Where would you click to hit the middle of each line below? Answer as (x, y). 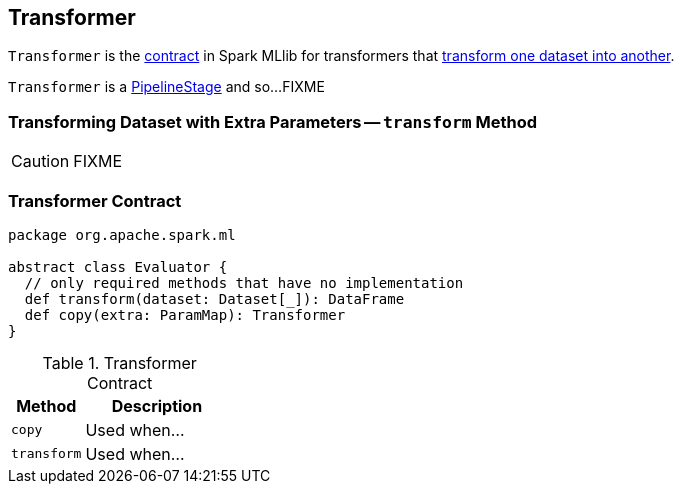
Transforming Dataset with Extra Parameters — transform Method (273, 121)
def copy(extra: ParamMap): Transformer (185, 314)
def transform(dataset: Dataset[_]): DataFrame (214, 298)
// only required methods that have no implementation (244, 282)
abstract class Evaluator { (118, 266)
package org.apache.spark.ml (122, 234)
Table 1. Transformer (119, 362)
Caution (40, 161)
